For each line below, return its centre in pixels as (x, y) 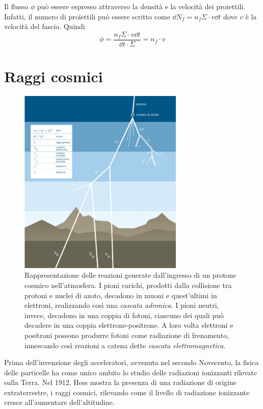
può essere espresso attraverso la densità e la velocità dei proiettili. (141, 6)
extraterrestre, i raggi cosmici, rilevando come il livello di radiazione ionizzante (127, 392)
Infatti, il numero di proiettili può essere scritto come (87, 16)
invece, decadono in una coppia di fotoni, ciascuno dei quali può (124, 315)
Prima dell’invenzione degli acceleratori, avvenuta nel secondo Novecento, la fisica (131, 362)
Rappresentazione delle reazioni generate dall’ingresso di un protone (130, 275)
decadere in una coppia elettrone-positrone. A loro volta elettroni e (129, 325)
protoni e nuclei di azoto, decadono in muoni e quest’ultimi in (121, 295)
